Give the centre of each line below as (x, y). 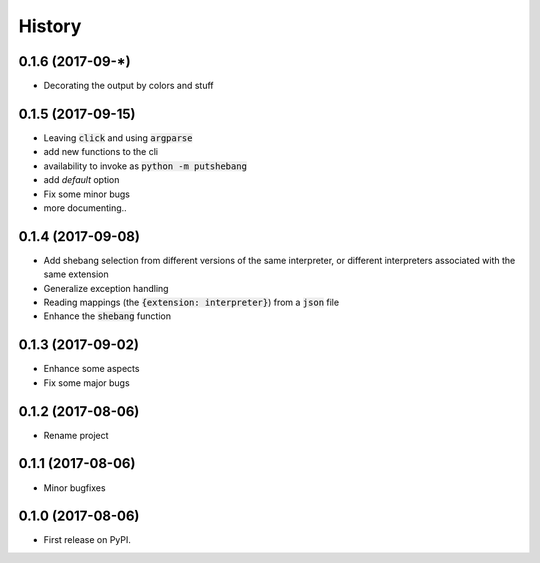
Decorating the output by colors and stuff (128, 86)
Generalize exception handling (106, 288)
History (50, 26)
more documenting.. (85, 207)
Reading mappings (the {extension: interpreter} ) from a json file (191, 302)
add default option (81, 180)
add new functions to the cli (101, 152)
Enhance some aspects (91, 369)
